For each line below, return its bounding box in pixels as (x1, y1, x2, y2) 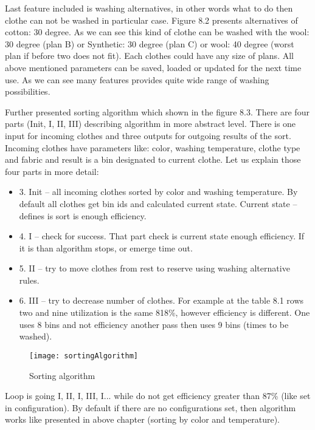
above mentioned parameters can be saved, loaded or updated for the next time (5, 61, 302, 73)
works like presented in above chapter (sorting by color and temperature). (5, 413, 280, 426)
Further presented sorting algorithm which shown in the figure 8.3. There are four (5, 105, 310, 118)
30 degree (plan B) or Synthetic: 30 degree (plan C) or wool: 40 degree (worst (5, 37, 294, 50)
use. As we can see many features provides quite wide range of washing (5, 73, 269, 86)
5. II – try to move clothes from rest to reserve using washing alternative (19, 262, 290, 275)
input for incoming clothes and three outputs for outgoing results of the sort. (5, 129, 291, 142)
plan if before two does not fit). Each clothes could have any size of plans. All (5, 49, 294, 62)
